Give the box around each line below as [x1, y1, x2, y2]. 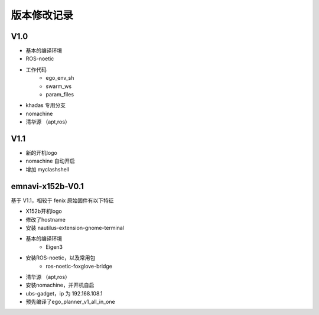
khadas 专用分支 [25, 102, 66, 109]
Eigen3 [45, 243, 63, 251]
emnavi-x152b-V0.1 [11, 181, 84, 191]
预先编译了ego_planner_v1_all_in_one [25, 298, 115, 306]
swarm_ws [45, 83, 72, 90]
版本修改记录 [11, 9, 74, 22]
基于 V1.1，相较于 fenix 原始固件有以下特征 [11, 197, 114, 204]
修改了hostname [25, 216, 66, 223]
